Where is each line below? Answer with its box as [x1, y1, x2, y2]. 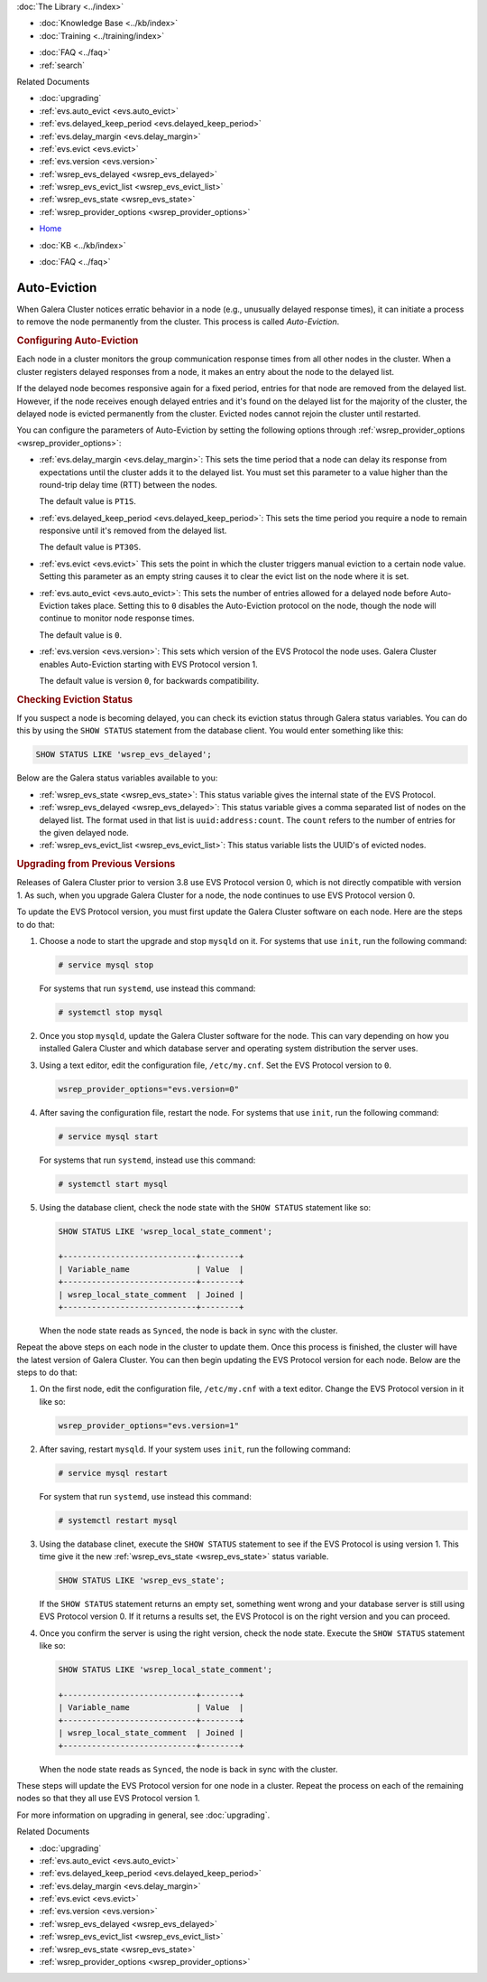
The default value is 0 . [39, 629, 122, 640]
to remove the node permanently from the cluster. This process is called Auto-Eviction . [16, 316, 340, 327]
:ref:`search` [39, 60, 86, 70]
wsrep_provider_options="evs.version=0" [58, 1084, 239, 1094]
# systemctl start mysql [58, 1179, 169, 1189]
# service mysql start [58, 1131, 159, 1142]
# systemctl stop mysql [58, 1007, 164, 1017]
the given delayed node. [39, 827, 130, 837]
